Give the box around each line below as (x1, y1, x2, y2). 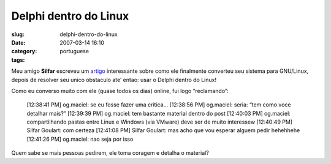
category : (11, 48, 37, 55)
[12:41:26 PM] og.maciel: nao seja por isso (26, 135, 134, 143)
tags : (11, 56, 25, 64)
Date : (11, 39, 26, 46)
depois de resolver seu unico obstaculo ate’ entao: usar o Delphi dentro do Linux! (11, 76, 217, 83)
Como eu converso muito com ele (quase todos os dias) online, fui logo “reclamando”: (11, 87, 229, 94)
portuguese (59, 48, 89, 55)
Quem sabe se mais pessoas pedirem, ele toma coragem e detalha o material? (11, 149, 210, 157)
